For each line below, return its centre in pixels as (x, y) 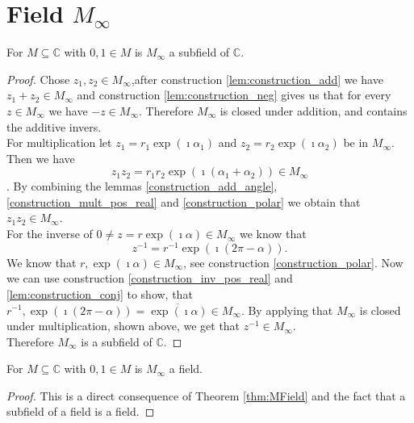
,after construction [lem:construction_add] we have (257, 79)
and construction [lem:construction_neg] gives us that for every (234, 95)
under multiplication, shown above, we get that (123, 326)
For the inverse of (50, 234)
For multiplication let (59, 142)
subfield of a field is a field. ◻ (81, 411)
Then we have (41, 158)
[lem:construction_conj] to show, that (100, 293)
